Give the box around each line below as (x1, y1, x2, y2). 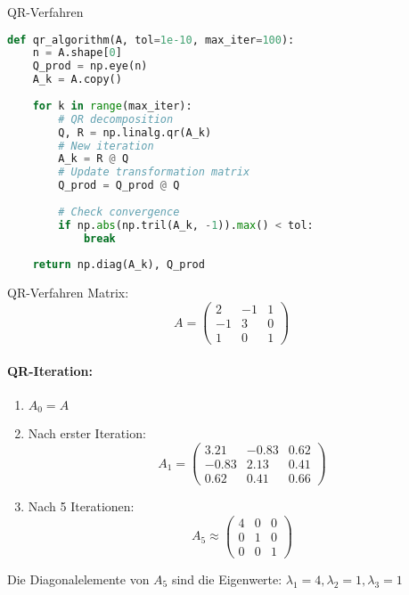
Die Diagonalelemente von (7, 569, 150, 588)
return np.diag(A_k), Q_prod (32, 258, 205, 272)
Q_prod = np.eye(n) (32, 60, 148, 73)
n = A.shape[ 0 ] (32, 46, 122, 60)
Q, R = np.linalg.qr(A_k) (58, 126, 212, 139)
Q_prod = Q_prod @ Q (58, 179, 180, 192)
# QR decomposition (58, 112, 174, 126)
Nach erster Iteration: (28, 424, 146, 443)
